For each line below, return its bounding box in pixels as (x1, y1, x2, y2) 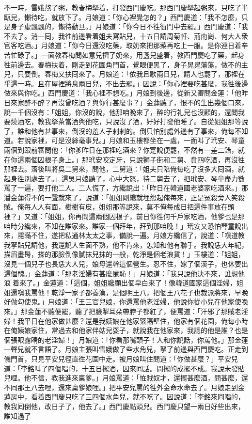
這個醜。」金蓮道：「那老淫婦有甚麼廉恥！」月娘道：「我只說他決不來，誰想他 (4, 268, 245, 278)
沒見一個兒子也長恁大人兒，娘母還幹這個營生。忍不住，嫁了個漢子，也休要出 (4, 259, 248, 269)
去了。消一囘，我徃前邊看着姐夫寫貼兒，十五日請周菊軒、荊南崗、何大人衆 (10, 31, 248, 41)
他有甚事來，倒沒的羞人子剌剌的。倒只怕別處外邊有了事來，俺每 (31, 126, 235, 136)
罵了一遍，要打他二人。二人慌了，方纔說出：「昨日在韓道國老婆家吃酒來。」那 (4, 183, 248, 193)
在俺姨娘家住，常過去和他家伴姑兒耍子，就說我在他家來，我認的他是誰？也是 (4, 325, 248, 335)
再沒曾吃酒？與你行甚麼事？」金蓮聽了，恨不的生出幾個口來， (51, 97, 248, 107)
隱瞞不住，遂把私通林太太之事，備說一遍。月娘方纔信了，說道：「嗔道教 (17, 230, 245, 240)
